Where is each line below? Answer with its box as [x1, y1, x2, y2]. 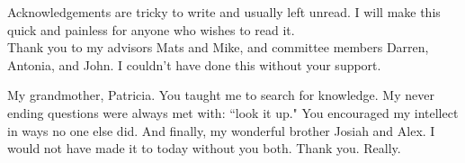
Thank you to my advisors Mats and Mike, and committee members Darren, [7, 38, 429, 57]
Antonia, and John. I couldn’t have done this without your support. [7, 55, 381, 74]
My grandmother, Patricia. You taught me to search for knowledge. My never [7, 86, 434, 104]
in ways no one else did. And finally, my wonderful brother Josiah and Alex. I [7, 121, 435, 140]
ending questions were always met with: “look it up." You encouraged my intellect [7, 103, 459, 122]
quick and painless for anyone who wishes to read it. [7, 20, 295, 39]
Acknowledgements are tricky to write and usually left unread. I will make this [7, 3, 441, 21]
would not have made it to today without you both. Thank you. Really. [7, 139, 401, 158]
